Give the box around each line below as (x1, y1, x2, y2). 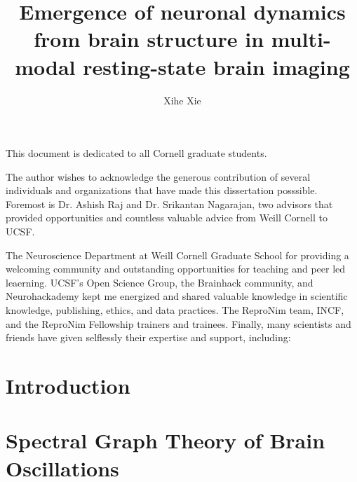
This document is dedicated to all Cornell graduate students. (6, 146, 267, 160)
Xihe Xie (163, 92, 201, 107)
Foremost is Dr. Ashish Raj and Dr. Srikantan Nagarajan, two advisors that (6, 196, 333, 211)
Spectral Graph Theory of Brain (6, 426, 325, 455)
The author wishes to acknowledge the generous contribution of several (6, 169, 311, 184)
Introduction (6, 371, 130, 399)
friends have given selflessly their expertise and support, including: (6, 330, 291, 345)
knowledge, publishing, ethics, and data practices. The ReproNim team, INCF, (6, 303, 344, 317)
